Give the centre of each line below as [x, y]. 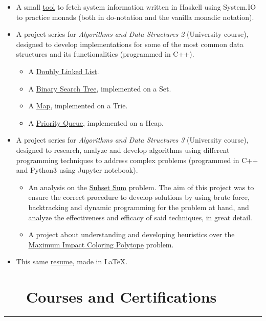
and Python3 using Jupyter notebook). [77, 170]
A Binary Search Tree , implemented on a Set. [100, 88]
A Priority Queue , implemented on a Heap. [96, 122]
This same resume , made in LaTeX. [72, 261]
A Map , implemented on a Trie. [78, 106]
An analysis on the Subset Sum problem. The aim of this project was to [141, 187]
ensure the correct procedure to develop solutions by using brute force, [139, 197]
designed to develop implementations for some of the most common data [130, 44]
